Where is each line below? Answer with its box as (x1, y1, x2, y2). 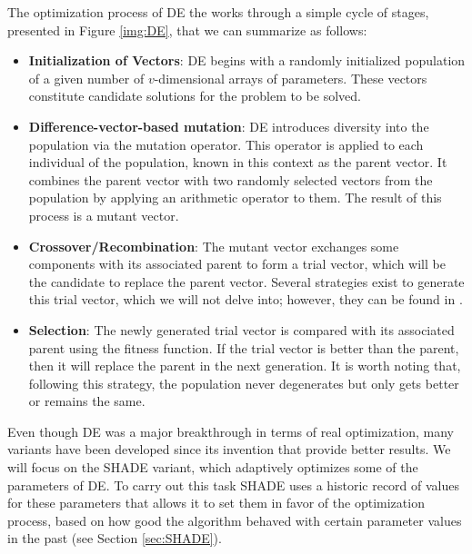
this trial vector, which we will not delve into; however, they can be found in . (28, 290, 463, 309)
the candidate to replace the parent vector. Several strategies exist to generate (28, 272, 465, 291)
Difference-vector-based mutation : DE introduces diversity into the (28, 116, 429, 135)
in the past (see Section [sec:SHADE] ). (7, 529, 222, 548)
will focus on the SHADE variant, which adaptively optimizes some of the (7, 458, 418, 477)
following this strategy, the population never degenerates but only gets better (28, 373, 459, 392)
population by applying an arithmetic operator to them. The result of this (28, 188, 442, 207)
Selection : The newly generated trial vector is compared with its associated (28, 320, 455, 339)
